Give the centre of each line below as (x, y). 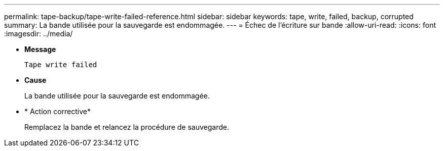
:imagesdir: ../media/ (39, 34)
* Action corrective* (58, 111)
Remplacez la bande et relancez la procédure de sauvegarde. (127, 127)
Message (40, 49)
